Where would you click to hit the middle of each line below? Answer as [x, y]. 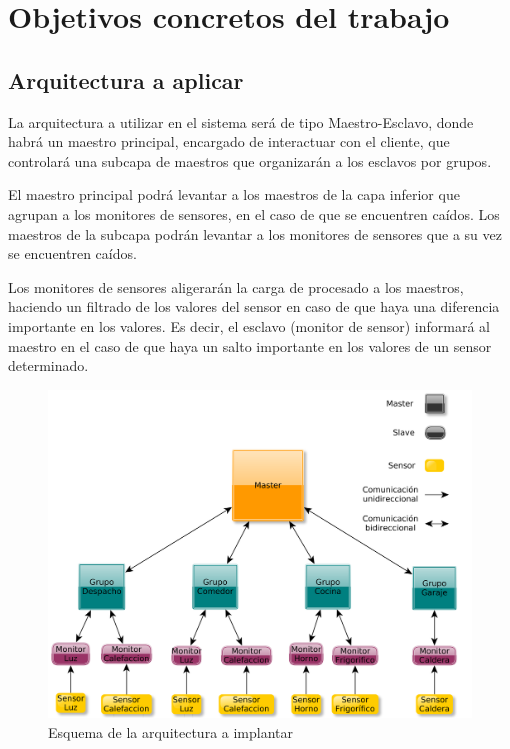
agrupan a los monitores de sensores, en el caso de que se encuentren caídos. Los [254, 213]
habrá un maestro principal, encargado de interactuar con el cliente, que [229, 141]
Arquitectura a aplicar [126, 79]
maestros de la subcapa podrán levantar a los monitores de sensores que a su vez [255, 233]
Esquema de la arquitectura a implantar [171, 731]
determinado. [48, 365]
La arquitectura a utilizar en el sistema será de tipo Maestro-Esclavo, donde [241, 121]
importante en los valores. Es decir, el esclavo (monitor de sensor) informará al [249, 325]
